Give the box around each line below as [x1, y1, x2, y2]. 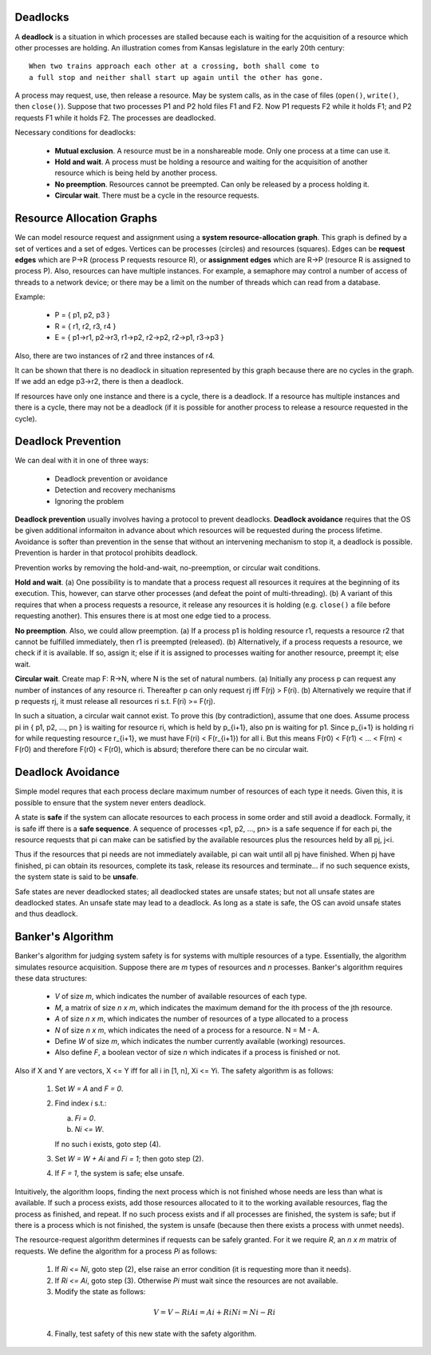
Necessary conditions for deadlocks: [14, 128, 136, 138]
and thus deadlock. [14, 909, 78, 919]
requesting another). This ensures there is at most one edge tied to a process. [14, 611, 271, 621]
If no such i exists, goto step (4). [54, 1139, 161, 1149]
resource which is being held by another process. [54, 168, 218, 178]
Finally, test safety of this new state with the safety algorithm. [54, 1329, 257, 1338]
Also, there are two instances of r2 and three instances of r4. [14, 350, 215, 360]
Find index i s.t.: [54, 1098, 107, 1108]
